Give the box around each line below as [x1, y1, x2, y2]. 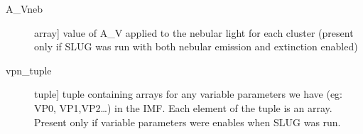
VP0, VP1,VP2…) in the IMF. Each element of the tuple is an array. [34, 100, 332, 115]
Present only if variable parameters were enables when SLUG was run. [34, 114, 341, 129]
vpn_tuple [6, 62, 52, 77]
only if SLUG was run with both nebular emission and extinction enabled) [34, 39, 358, 54]
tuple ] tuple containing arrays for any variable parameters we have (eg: [34, 86, 343, 101]
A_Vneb [6, 1, 43, 16]
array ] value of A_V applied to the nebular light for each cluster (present [34, 25, 354, 40]
